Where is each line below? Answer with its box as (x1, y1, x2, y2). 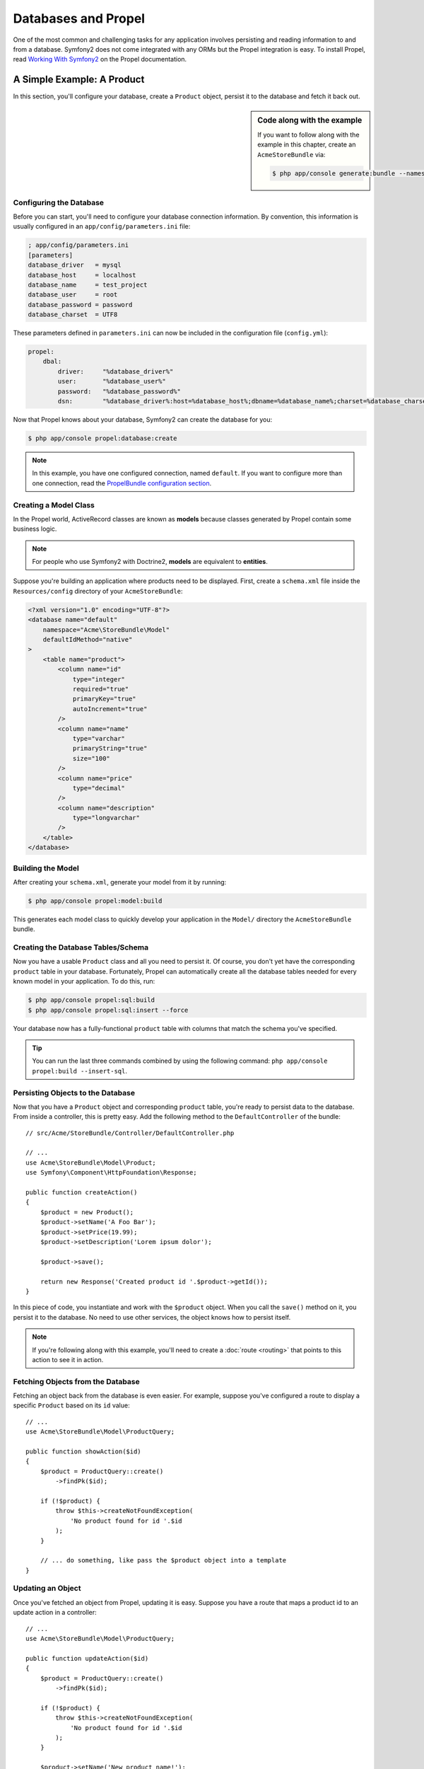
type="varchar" (72, 734, 125, 742)
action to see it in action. (32, 1355, 104, 1364)
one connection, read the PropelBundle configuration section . (32, 478, 212, 488)
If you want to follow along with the (257, 130, 360, 139)
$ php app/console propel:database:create (28, 434, 177, 442)
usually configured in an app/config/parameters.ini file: (13, 222, 191, 231)
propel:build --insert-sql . (32, 1066, 127, 1075)
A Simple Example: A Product (13, 74, 145, 86)
